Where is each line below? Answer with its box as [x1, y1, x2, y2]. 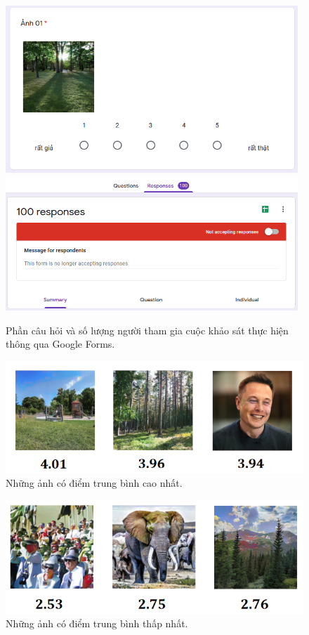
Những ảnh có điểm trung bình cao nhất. [6, 476, 183, 490]
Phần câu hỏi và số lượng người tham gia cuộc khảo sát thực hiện [6, 322, 289, 337]
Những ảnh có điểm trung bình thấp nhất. [6, 616, 188, 631]
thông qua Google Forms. [6, 336, 115, 351]
